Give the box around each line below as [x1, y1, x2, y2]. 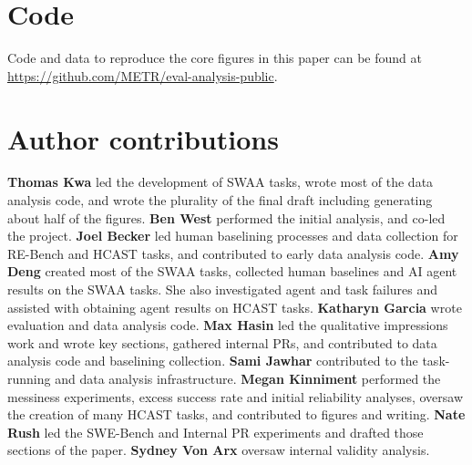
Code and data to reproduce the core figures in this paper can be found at [7, 48, 422, 67]
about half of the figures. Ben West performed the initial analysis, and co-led [7, 208, 446, 227]
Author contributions [7, 119, 279, 157]
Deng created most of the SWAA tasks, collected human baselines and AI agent [7, 262, 457, 281]
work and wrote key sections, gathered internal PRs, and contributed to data [7, 333, 437, 352]
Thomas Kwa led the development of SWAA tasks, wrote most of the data [7, 172, 434, 191]
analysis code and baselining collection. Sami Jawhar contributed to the [7, 351, 418, 370]
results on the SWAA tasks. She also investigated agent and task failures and [7, 280, 438, 298]
